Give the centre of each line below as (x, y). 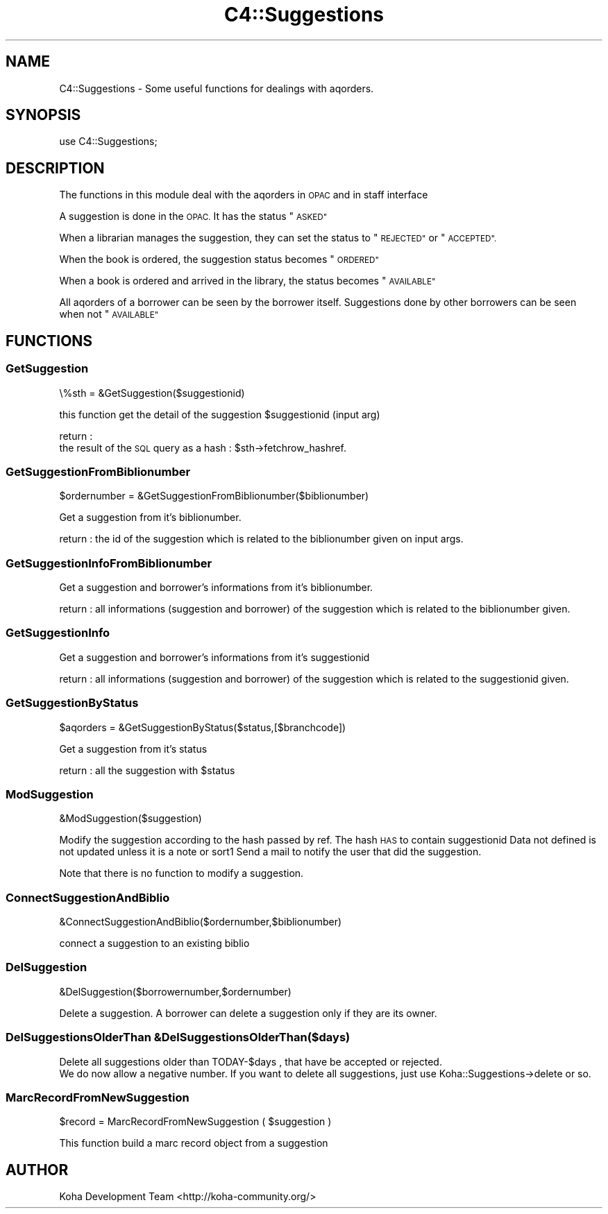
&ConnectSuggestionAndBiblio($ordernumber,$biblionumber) (201, 922)
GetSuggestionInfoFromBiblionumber (109, 563)
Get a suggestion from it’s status (133, 749)
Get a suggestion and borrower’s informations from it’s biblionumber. (216, 587)
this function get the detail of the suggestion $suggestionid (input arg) (220, 414)
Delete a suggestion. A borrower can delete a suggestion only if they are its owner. (248, 1013)
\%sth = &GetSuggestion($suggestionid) (152, 393)
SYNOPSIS (43, 115)
